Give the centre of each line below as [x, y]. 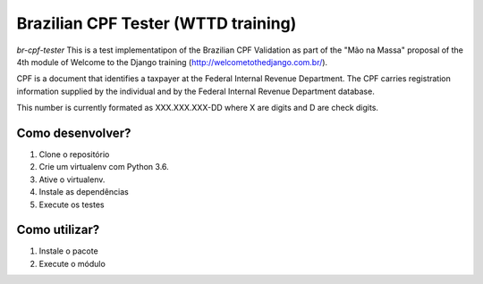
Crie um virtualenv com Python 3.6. [104, 167]
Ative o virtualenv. [72, 180]
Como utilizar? [58, 230]
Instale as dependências [84, 192]
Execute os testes [72, 205]
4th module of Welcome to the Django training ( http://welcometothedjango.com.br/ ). [172, 62]
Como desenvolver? [74, 133]
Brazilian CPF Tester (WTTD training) [157, 23]
